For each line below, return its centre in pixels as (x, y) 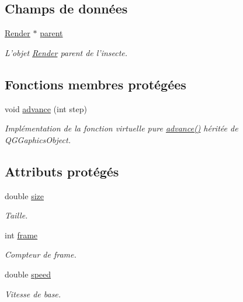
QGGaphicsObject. (38, 139)
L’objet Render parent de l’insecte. (66, 52)
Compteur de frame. (41, 254)
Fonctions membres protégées (96, 84)
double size (24, 195)
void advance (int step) (46, 108)
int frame (21, 235)
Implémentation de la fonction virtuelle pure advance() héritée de (121, 128)
